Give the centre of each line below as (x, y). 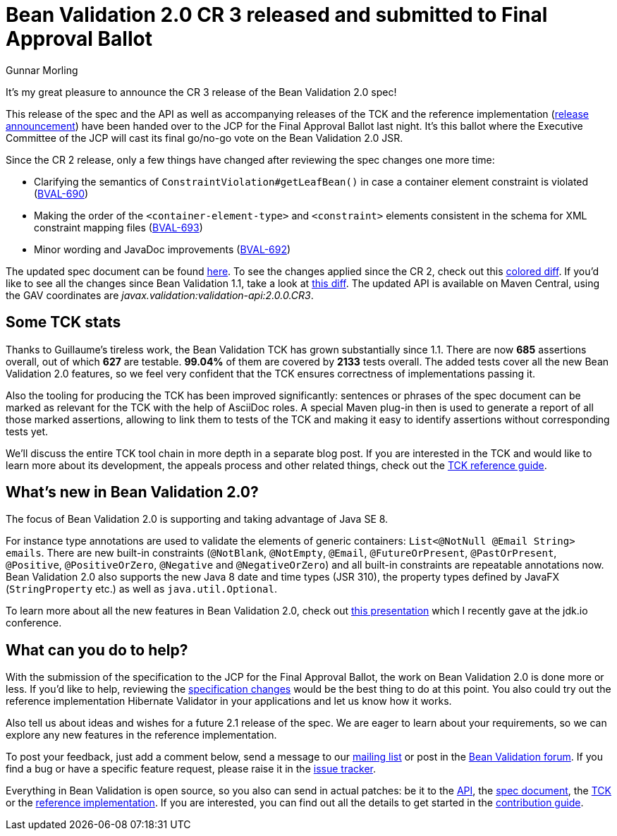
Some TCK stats (63, 322)
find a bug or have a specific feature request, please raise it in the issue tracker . (191, 769)
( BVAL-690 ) (61, 193)
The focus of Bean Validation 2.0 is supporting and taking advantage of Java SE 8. (197, 519)
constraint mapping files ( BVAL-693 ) (118, 227)
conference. (34, 623)
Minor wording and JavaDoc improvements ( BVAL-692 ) (163, 249)
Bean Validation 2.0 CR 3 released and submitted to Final (277, 15)
